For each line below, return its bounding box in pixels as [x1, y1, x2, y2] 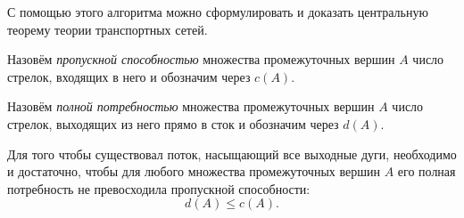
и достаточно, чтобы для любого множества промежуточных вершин [7, 162, 380, 181]
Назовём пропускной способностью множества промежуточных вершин [7, 50, 395, 69]
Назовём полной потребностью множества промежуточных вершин [7, 97, 375, 116]
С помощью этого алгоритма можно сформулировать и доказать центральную [7, 3, 428, 20]
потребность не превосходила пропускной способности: [7, 179, 311, 198]
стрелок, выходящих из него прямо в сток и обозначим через [7, 114, 339, 133]
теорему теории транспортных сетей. [7, 20, 208, 38]
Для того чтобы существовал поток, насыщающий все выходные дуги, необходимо [7, 144, 457, 163]
